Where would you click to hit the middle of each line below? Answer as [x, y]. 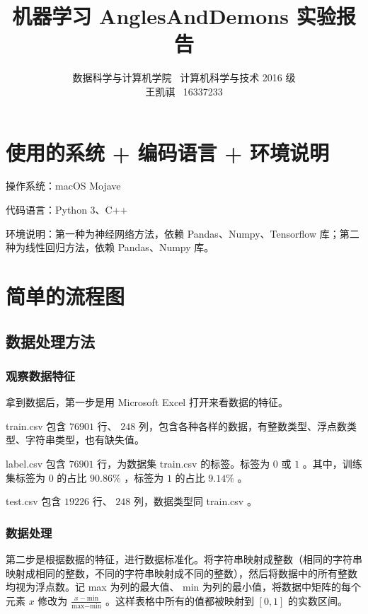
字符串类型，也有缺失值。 [85, 440]
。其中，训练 [332, 463]
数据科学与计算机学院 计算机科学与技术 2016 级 [184, 77]
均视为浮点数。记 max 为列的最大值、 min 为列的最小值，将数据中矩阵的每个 [184, 587]
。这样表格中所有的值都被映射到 [179, 600]
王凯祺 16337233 [184, 91]
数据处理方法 [50, 341]
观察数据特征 [41, 375]
